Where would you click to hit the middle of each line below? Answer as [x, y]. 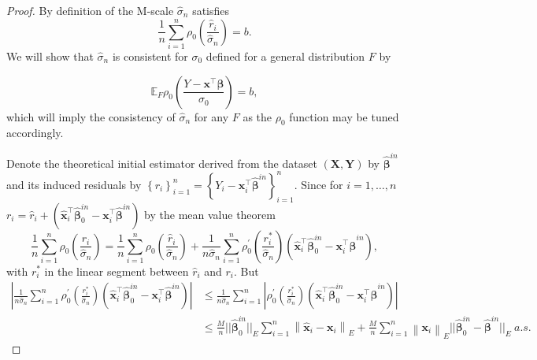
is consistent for [150, 56]
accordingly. [35, 133]
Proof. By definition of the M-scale [90, 10]
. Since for [318, 184]
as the [257, 116]
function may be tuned [344, 116]
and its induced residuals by [74, 184]
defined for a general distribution [285, 56]
